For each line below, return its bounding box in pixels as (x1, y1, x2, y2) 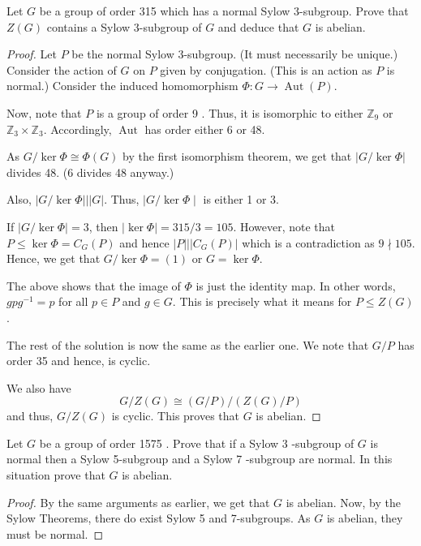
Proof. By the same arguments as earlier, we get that (6, 493, 270, 510)
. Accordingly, (43, 120, 112, 137)
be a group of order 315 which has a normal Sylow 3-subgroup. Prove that (39, 2, 409, 19)
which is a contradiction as (242, 234, 375, 251)
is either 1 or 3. (203, 191, 280, 208)
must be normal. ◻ (6, 525, 104, 542)
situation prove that (6, 466, 105, 484)
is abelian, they (326, 509, 403, 527)
